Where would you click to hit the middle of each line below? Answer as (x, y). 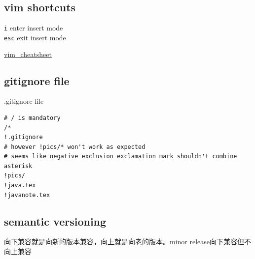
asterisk (18, 166)
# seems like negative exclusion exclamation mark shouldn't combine (121, 157)
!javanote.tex (27, 195)
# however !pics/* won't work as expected (75, 147)
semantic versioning (55, 221)
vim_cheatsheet (28, 54)
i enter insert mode (34, 28)
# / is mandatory (32, 118)
